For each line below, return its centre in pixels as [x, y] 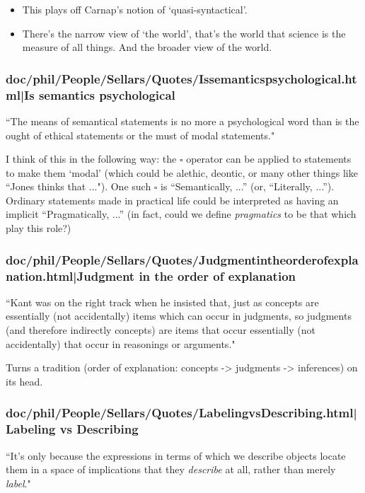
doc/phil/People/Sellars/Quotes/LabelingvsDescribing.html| [181, 413]
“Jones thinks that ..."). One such [79, 186]
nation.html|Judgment [70, 275]
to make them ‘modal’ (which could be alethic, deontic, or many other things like [182, 172]
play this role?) [39, 228]
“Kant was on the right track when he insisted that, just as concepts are [162, 302]
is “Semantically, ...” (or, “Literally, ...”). [248, 186]
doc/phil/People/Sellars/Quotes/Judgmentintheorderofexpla [182, 259]
